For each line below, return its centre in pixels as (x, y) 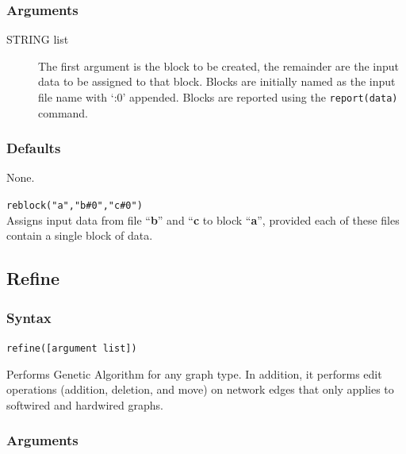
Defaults (34, 148)
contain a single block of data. (80, 235)
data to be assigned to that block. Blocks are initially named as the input (217, 81)
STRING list (38, 39)
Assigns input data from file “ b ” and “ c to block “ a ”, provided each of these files (203, 219)
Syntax (29, 317)
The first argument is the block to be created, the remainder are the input (218, 65)
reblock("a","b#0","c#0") (75, 206)
